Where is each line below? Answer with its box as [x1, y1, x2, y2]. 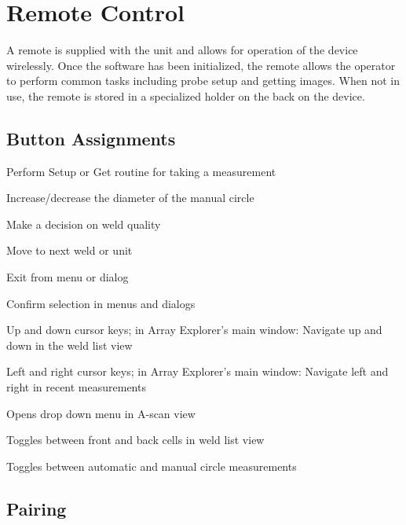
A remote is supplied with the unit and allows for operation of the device [6, 42, 358, 58]
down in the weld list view [6, 336, 133, 353]
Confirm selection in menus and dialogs [6, 295, 196, 311]
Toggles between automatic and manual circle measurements [6, 457, 297, 474]
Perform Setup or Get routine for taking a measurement [6, 163, 276, 179]
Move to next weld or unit [6, 242, 133, 259]
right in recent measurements [6, 379, 146, 395]
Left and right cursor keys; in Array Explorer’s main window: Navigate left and [6, 363, 389, 380]
